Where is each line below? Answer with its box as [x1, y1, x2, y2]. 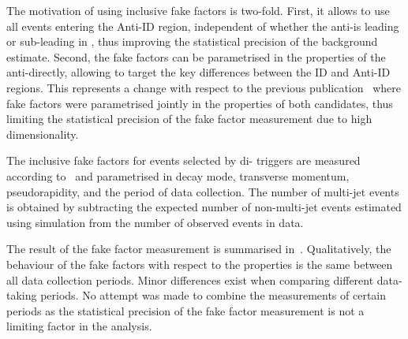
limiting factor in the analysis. [6, 318, 152, 334]
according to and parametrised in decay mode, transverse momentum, [6, 167, 350, 184]
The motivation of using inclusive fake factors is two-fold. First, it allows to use [6, 2, 390, 18]
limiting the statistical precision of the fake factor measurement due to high [6, 110, 372, 127]
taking [6, 287, 37, 304]
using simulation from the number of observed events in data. [6, 214, 304, 230]
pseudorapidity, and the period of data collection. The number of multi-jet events [6, 183, 399, 199]
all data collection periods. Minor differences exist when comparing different [6, 271, 374, 288]
